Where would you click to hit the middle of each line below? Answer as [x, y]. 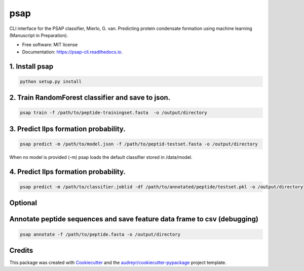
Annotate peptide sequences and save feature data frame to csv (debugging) [134, 219]
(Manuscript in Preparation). [39, 35]
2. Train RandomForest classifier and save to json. [90, 98]
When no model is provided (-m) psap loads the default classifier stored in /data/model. [101, 157]
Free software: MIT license [50, 45]
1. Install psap [31, 66]
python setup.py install [51, 81]
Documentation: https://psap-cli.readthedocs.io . [72, 52]
